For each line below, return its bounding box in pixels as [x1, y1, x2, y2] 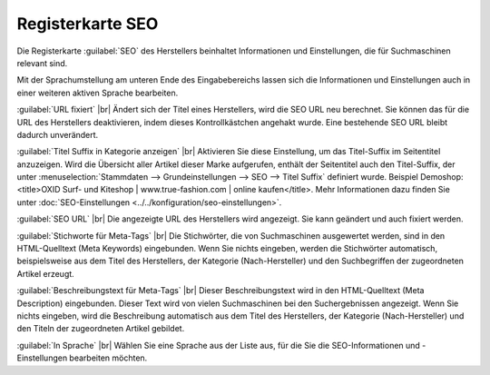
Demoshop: [420, 172, 464, 183]
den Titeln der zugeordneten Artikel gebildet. [16, 323, 185, 334]
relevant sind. [16, 57, 68, 68]
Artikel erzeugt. [16, 268, 74, 279]
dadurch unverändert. [16, 129, 99, 140]
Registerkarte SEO [16, 14, 159, 34]
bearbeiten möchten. [69, 352, 148, 363]
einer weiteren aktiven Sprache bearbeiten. [16, 87, 179, 98]
